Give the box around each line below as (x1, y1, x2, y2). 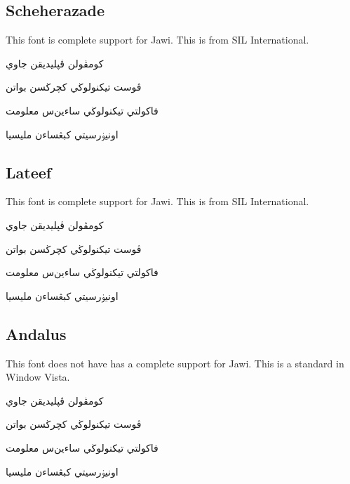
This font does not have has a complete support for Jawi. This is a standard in (6, 355, 344, 370)
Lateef (6, 161, 52, 183)
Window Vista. (6, 369, 70, 384)
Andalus (6, 322, 67, 344)
